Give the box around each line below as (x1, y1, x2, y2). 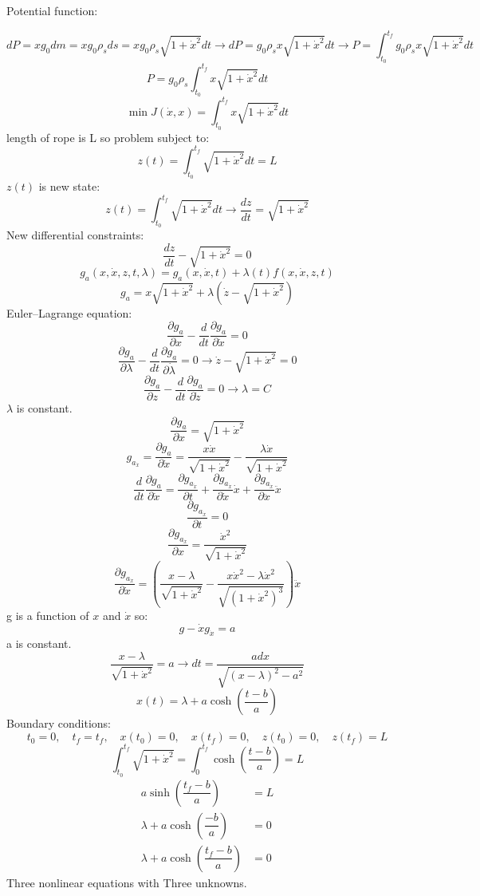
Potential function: (6, 2, 98, 18)
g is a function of (6, 606, 89, 623)
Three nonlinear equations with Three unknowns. (6, 874, 247, 890)
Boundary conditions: (6, 715, 112, 732)
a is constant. (6, 635, 72, 652)
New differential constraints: (6, 227, 144, 243)
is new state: (38, 178, 100, 194)
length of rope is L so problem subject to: (6, 128, 210, 145)
